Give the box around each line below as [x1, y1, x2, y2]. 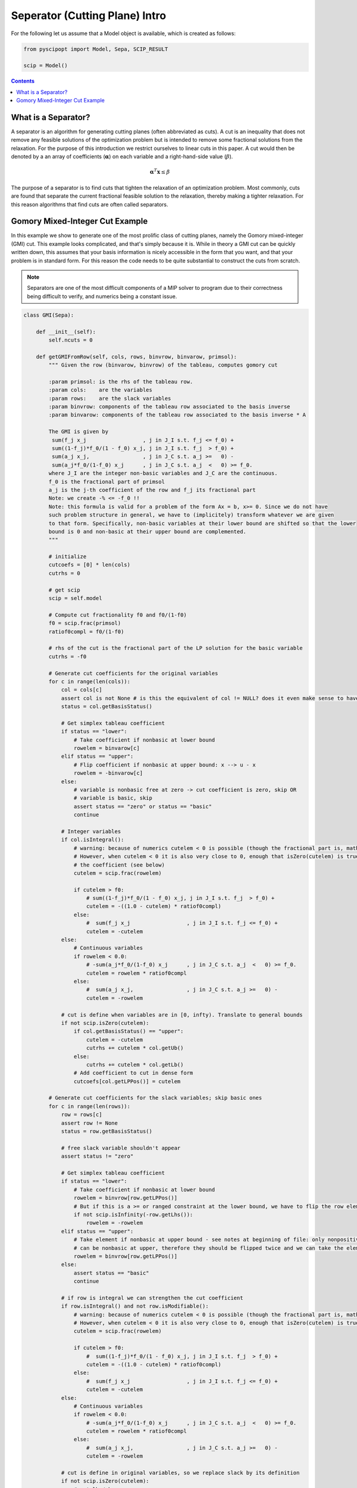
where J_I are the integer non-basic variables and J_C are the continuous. [48, 470, 278, 477]
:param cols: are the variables [48, 387, 153, 393]
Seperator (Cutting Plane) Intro [11, 9, 167, 22]
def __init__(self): [36, 328, 96, 335]
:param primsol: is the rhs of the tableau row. [48, 378, 193, 385]
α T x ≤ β [149, 167, 170, 176]
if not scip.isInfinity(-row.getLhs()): [73, 1211, 193, 1218]
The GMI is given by [48, 429, 109, 435]
